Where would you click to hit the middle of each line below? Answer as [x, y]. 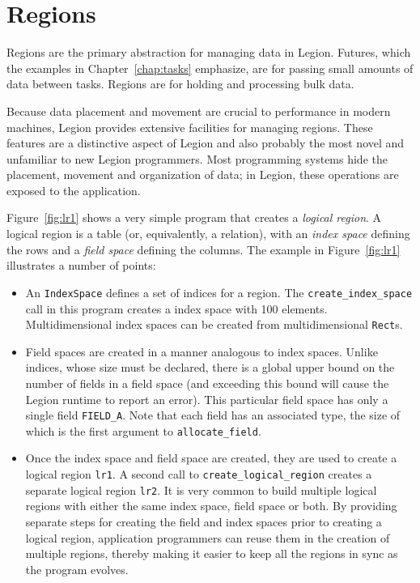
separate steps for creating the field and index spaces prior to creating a [204, 521]
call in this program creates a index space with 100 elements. [176, 308]
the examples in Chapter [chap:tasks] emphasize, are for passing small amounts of [210, 68]
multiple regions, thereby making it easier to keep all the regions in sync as [212, 553]
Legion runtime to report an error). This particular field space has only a [207, 399]
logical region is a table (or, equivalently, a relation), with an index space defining [208, 234]
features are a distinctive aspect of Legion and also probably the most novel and [206, 143]
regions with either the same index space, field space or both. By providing [211, 506]
